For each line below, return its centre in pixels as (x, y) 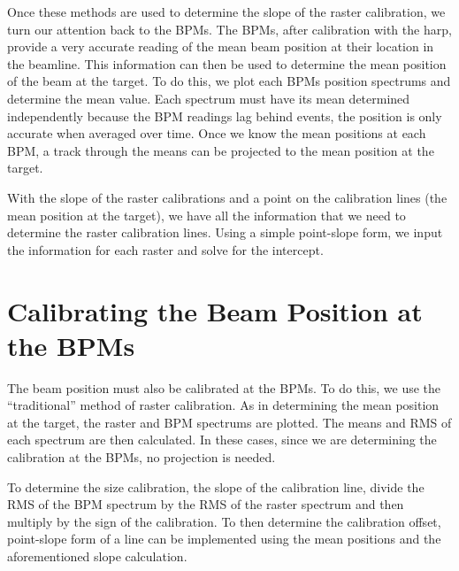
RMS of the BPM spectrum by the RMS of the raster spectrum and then (206, 504)
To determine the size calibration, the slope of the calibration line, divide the (216, 486)
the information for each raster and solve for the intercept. (165, 249)
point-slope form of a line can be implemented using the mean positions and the (224, 539)
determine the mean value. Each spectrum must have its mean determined (209, 98)
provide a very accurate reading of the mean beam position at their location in (221, 46)
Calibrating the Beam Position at (215, 310)
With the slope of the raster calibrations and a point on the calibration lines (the (227, 197)
